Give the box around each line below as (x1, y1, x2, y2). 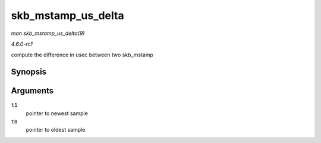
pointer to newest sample (26, 110, 89, 117)
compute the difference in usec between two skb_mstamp (11, 51, 154, 59)
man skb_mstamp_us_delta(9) (11, 30, 85, 37)
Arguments (11, 86, 54, 96)
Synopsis (11, 67, 47, 77)
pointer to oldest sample (26, 126, 86, 134)
